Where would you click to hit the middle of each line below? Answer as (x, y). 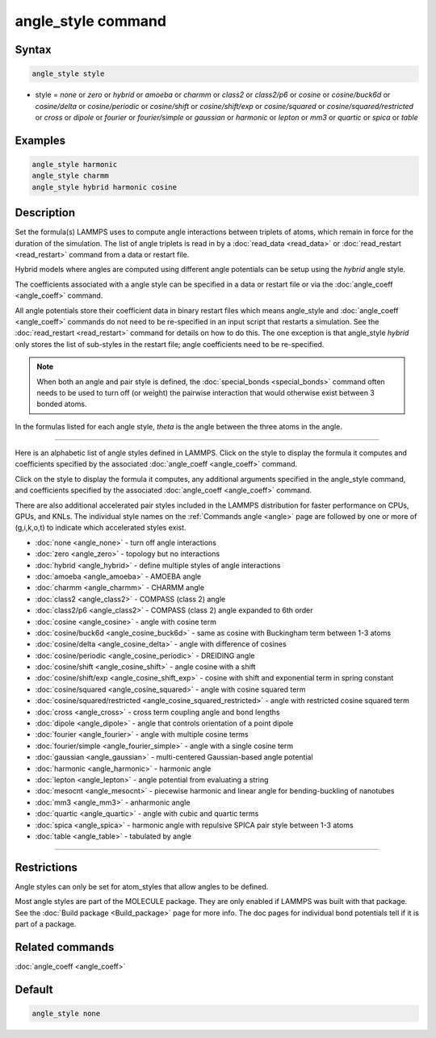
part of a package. (46, 924)
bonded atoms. (62, 404)
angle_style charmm (70, 176)
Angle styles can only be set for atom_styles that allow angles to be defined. (142, 886)
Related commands (65, 947)
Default (34, 989)
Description (45, 213)
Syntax (33, 50)
